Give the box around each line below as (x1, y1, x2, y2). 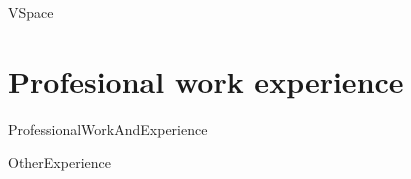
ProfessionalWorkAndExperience (8, 118, 208, 139)
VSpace (8, 2, 54, 22)
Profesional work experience (8, 60, 404, 101)
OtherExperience (8, 152, 111, 173)
